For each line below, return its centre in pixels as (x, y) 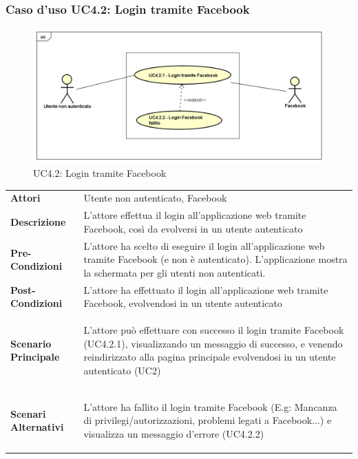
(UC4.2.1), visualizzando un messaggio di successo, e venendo (213, 343)
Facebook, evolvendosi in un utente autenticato (183, 303)
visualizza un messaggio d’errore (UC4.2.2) (174, 433)
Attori (25, 198)
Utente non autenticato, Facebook (155, 198)
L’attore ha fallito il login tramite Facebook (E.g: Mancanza (210, 406)
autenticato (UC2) (122, 370)
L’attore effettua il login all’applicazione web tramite (195, 215)
